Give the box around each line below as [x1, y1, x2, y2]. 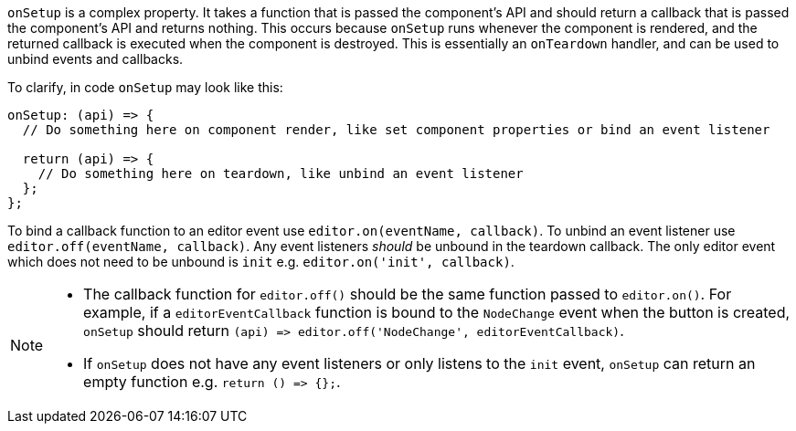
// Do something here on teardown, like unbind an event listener [37, 166, 524, 181]
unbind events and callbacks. [7, 51, 184, 67]
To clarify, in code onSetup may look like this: [7, 79, 283, 95]
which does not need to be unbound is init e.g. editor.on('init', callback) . [7, 254, 515, 269]
